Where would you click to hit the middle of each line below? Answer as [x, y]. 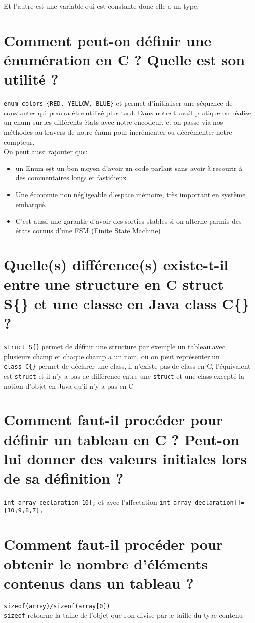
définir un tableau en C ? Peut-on [122, 439]
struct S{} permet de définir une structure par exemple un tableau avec [115, 346]
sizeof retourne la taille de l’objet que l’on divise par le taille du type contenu [123, 615]
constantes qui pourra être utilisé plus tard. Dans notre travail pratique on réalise [127, 112]
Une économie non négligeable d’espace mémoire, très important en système [130, 194]
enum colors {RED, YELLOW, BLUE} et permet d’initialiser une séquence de [118, 103]
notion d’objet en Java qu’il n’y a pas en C [69, 385]
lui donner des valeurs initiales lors [126, 458]
